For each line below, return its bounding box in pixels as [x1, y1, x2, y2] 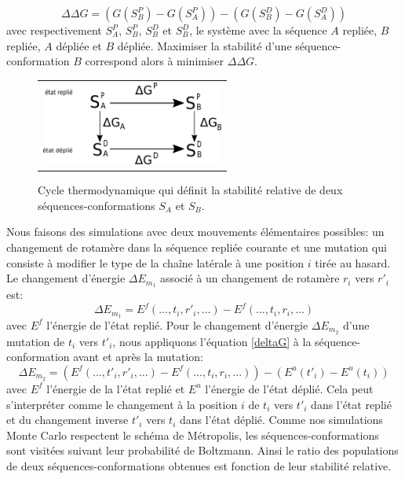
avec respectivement [6, 22, 102, 38]
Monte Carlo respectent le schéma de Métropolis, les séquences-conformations [6, 426, 379, 443]
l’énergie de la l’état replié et [46, 380, 185, 396]
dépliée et [56, 37, 102, 53]
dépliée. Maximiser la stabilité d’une [117, 37, 292, 53]
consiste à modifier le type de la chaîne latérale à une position [6, 254, 305, 271]
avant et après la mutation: [73, 348, 203, 365]
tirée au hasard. [315, 254, 391, 271]
